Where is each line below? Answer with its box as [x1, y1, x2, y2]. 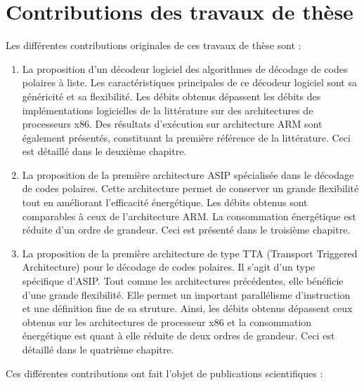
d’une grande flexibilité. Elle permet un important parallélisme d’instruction [22, 287, 351, 302]
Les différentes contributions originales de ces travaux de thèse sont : [6, 38, 301, 53]
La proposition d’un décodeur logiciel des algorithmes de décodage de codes [22, 61, 348, 76]
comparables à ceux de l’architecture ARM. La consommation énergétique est [22, 208, 356, 223]
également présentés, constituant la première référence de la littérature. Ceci [22, 130, 351, 144]
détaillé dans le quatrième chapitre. [22, 342, 174, 356]
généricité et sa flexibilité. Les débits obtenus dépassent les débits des [22, 88, 321, 103]
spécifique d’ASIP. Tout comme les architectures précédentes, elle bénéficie [22, 273, 344, 288]
